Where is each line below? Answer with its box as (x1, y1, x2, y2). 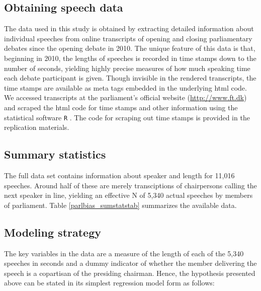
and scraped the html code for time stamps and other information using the (4, 102, 238, 112)
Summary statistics (4, 147, 106, 162)
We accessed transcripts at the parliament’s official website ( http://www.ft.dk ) (4, 92, 247, 103)
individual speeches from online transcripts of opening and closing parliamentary (4, 33, 252, 43)
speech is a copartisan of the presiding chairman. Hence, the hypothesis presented (4, 267, 255, 278)
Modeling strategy (4, 224, 101, 240)
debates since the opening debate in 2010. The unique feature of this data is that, (4, 43, 255, 53)
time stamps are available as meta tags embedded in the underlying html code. (4, 82, 247, 93)
